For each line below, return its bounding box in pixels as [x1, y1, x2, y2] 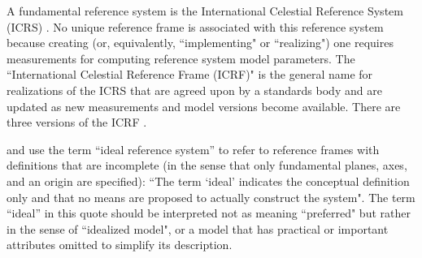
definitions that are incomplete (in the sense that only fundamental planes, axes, [7, 157, 407, 174]
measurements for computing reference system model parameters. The [7, 49, 355, 67]
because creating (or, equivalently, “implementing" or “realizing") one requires [7, 34, 394, 51]
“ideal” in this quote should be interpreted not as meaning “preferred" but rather [7, 204, 411, 221]
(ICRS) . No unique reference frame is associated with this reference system [7, 18, 384, 35]
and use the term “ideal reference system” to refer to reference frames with [7, 140, 380, 157]
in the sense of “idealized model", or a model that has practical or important [7, 220, 389, 237]
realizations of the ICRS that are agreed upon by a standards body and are [7, 81, 382, 98]
